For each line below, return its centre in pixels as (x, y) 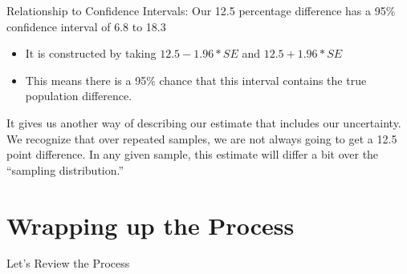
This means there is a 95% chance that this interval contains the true (196, 80)
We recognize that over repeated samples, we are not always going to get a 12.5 (202, 138)
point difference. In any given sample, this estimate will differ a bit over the (193, 154)
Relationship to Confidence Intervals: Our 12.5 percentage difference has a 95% (201, 10)
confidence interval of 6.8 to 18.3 (86, 26)
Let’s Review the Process (68, 263)
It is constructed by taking (91, 53)
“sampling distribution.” (65, 169)
